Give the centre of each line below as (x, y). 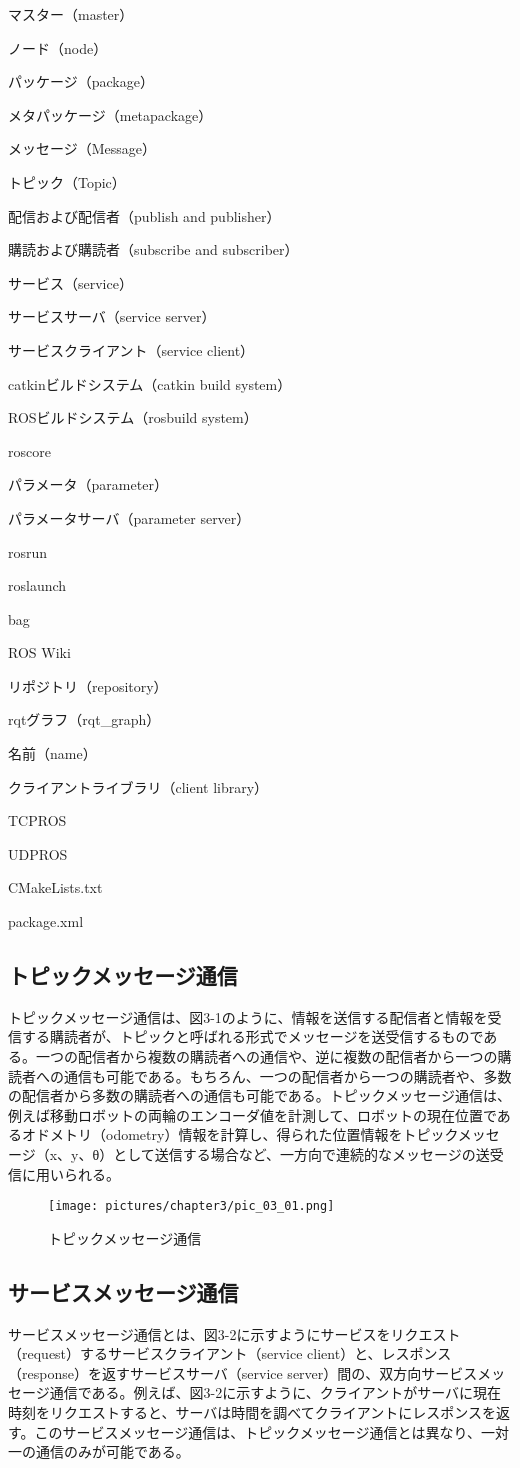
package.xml (46, 921)
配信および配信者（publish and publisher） (144, 215)
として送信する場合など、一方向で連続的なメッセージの (294, 1153)
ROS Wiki (39, 652)
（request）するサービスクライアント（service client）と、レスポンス (230, 1353)
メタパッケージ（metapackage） (110, 114)
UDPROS (38, 853)
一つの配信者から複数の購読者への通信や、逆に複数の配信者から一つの (266, 1056)
